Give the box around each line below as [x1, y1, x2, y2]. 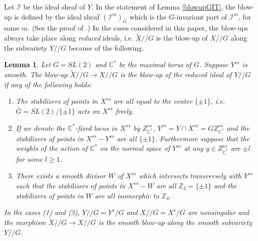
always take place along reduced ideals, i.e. [4, 33, 133, 43]
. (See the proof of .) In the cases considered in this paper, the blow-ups [28, 23, 248, 33]
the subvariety [4, 42, 48, 53]
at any [184, 143, 203, 153]
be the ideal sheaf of [23, 2, 85, 12]
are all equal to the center [113, 96, 192, 106]
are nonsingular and [187, 207, 249, 217]
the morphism [4, 216, 46, 227]
